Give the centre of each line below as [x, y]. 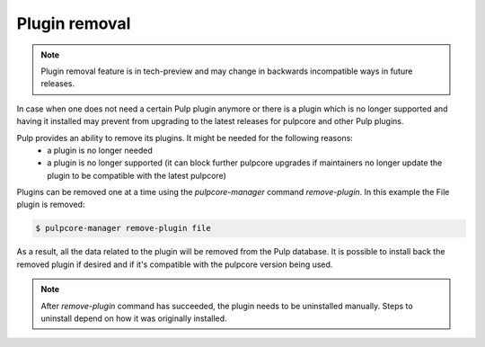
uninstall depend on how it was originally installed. [134, 318]
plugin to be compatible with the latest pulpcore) [137, 175]
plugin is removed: [51, 205]
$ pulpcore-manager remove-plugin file [123, 228]
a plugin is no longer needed [100, 150]
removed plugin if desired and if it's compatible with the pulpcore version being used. [175, 264]
